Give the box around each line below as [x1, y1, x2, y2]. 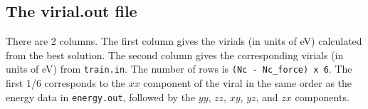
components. [295, 89, 349, 104]
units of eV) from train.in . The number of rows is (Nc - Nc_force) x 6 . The [6, 61, 352, 76]
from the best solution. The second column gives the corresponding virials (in [6, 47, 344, 62]
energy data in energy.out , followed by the [6, 89, 196, 104]
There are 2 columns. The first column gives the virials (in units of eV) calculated [6, 33, 362, 48]
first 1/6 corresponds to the [6, 76, 125, 90]
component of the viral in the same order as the [143, 76, 352, 90]
